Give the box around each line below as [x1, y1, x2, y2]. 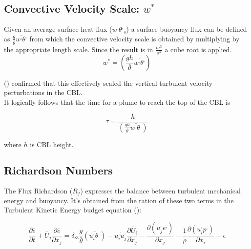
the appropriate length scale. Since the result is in [4, 44, 153, 54]
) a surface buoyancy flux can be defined [126, 24, 247, 34]
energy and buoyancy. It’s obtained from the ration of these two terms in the [4, 195, 234, 205]
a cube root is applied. [165, 44, 232, 54]
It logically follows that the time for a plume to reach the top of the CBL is [4, 97, 230, 107]
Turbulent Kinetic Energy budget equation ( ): [4, 205, 142, 215]
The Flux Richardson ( [4, 186, 73, 196]
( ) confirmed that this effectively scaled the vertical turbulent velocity [4, 77, 213, 88]
